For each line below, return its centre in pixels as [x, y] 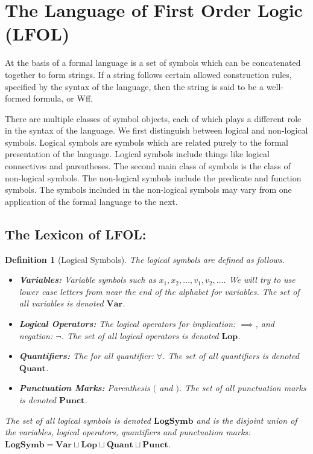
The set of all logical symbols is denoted [78, 420]
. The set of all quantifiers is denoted [231, 356]
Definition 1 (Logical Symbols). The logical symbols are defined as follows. [145, 259]
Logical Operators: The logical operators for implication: [127, 324]
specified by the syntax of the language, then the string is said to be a [134, 86]
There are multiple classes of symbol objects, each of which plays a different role [153, 118]
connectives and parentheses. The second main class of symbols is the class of [148, 166]
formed [18, 98]
